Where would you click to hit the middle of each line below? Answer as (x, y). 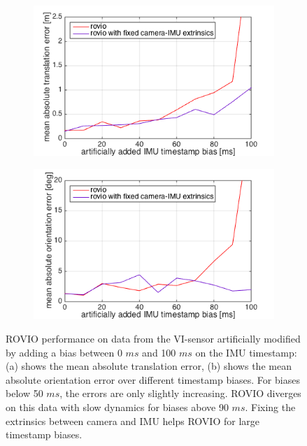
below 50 (24, 393)
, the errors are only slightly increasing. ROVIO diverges (180, 393)
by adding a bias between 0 (64, 352)
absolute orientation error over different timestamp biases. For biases (153, 379)
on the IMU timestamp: (246, 352)
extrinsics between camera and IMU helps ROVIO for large (133, 420)
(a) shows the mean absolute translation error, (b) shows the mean (149, 366)
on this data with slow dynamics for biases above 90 (117, 407)
